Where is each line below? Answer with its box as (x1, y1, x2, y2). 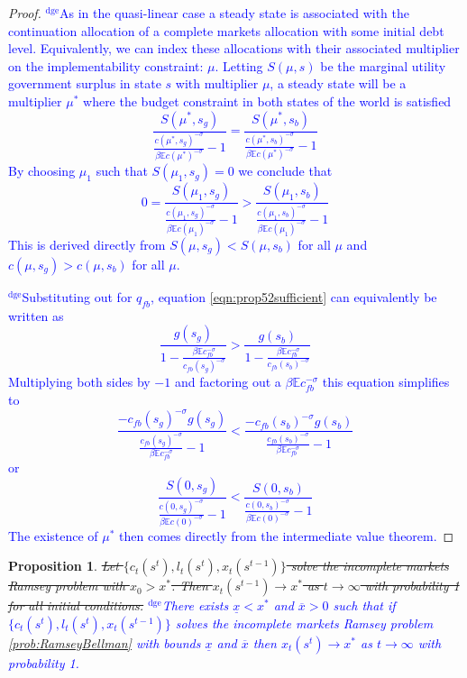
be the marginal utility (320, 56, 446, 75)
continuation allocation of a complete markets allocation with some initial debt (8, 21, 444, 40)
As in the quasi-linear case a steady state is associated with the (60, 4, 409, 22)
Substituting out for (22, 287, 133, 306)
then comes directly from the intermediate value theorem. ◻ (119, 526, 454, 545)
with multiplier (175, 74, 259, 93)
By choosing (8, 161, 76, 180)
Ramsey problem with (8, 576, 125, 595)
